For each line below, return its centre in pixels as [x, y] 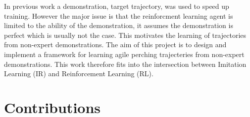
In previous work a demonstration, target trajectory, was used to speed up [117, 6]
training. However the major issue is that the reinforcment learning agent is [119, 15]
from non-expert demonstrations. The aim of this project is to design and [115, 44]
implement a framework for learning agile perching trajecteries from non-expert [124, 54]
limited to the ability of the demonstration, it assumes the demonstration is [119, 25]
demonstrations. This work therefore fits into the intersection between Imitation [125, 64]
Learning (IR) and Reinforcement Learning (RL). [79, 73]
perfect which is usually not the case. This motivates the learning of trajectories [125, 35]
